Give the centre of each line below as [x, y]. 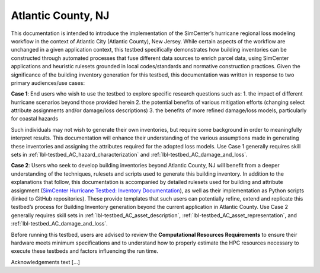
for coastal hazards [35, 119]
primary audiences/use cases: [48, 82]
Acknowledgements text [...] [45, 262]
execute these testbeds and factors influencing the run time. [85, 251]
